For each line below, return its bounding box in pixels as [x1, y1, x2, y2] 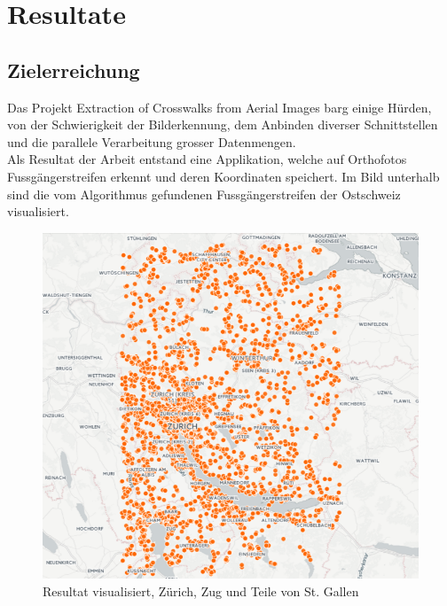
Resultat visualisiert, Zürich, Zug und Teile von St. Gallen [43, 581, 359, 600]
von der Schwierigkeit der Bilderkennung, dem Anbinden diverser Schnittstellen [7, 115, 438, 134]
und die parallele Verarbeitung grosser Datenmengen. [7, 132, 296, 151]
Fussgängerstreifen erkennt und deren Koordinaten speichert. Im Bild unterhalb [7, 167, 440, 185]
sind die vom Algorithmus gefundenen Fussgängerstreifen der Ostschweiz [7, 184, 401, 203]
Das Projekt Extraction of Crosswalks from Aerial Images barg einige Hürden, [7, 97, 432, 116]
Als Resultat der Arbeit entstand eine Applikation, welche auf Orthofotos [7, 150, 407, 168]
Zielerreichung [7, 56, 140, 83]
